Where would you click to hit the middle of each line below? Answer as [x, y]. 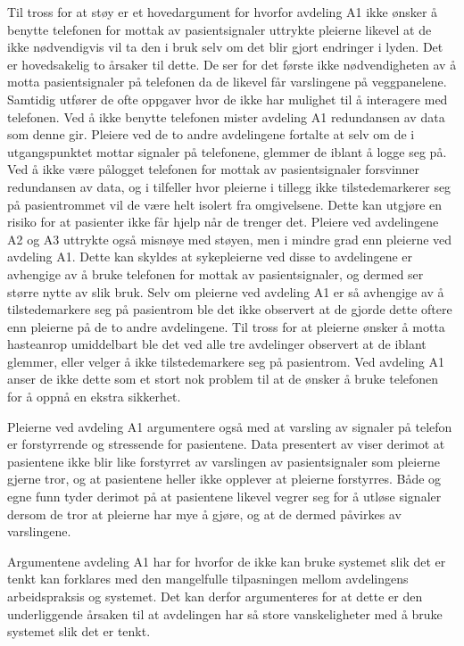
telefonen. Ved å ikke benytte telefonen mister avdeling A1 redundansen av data [226, 116]
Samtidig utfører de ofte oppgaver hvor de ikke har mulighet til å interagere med [228, 99]
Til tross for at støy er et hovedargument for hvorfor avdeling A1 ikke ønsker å [223, 12]
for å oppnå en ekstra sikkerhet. [94, 397]
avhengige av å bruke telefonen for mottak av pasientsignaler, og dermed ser [215, 273]
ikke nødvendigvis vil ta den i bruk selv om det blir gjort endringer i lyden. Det [225, 47]
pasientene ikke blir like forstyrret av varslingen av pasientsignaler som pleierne [224, 461]
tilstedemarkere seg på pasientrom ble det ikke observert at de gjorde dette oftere [230, 309]
